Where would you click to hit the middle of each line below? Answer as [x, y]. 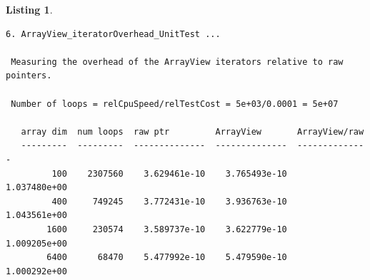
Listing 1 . [29, 9]
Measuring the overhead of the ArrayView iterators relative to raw [177, 62]
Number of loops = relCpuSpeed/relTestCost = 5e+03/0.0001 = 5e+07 [175, 104]
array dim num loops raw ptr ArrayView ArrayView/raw [192, 131]
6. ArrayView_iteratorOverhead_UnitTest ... [113, 34]
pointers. [29, 76]
